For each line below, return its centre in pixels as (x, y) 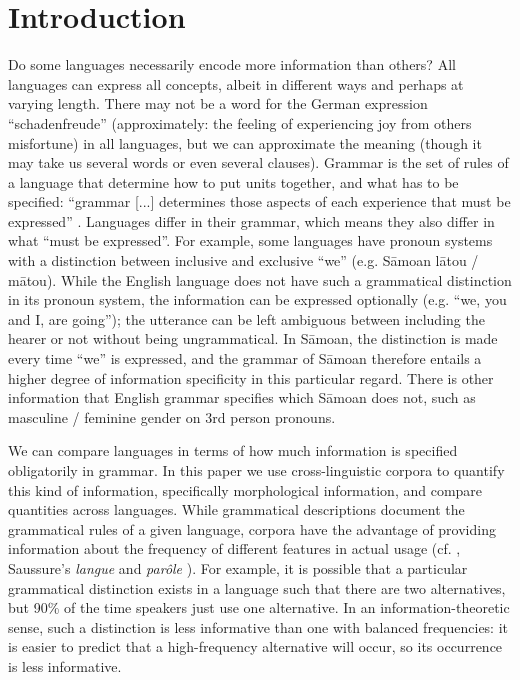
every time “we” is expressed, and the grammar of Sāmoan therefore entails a (245, 358)
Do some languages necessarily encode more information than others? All (232, 64)
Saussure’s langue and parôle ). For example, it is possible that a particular (238, 567)
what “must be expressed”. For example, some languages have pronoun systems (250, 240)
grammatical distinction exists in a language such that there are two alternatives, (257, 587)
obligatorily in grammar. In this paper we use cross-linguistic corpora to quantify (256, 470)
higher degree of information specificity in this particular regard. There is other (251, 377)
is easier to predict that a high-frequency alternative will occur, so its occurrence (255, 646)
